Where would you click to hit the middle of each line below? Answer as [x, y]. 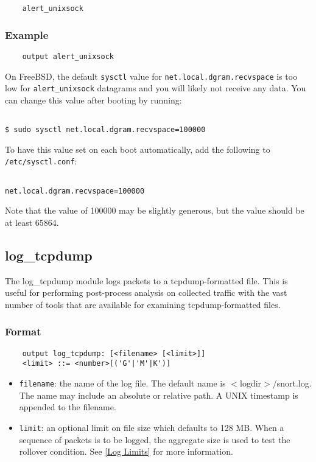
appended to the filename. [68, 407]
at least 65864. [32, 222]
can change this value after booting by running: [93, 100]
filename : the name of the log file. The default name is [122, 383]
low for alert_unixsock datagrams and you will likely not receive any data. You [156, 88]
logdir [251, 383]
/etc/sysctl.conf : [41, 161]
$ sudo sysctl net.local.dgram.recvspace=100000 [105, 130]
